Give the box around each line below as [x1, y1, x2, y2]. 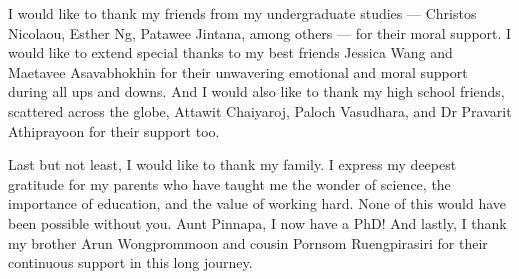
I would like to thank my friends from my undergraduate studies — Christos [8, 3, 477, 23]
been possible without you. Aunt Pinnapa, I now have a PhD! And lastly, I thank [8, 212, 507, 233]
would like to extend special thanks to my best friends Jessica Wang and [8, 42, 453, 63]
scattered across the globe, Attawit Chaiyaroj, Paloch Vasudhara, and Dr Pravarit [8, 100, 512, 121]
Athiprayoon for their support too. [8, 120, 220, 141]
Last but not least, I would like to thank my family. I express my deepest [8, 154, 457, 175]
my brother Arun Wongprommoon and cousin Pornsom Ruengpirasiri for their [8, 232, 488, 253]
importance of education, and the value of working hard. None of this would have [8, 193, 507, 214]
